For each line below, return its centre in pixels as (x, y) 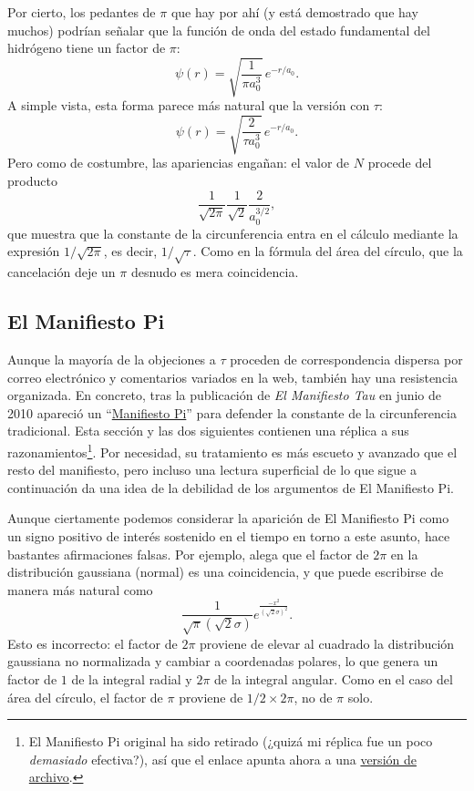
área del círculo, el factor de (85, 697)
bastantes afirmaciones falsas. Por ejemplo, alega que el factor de (188, 554)
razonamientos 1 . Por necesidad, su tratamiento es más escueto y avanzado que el (232, 450)
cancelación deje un (62, 272)
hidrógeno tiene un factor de (87, 48)
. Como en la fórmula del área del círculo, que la (328, 251)
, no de (313, 697)
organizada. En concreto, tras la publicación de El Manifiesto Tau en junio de (225, 395)
